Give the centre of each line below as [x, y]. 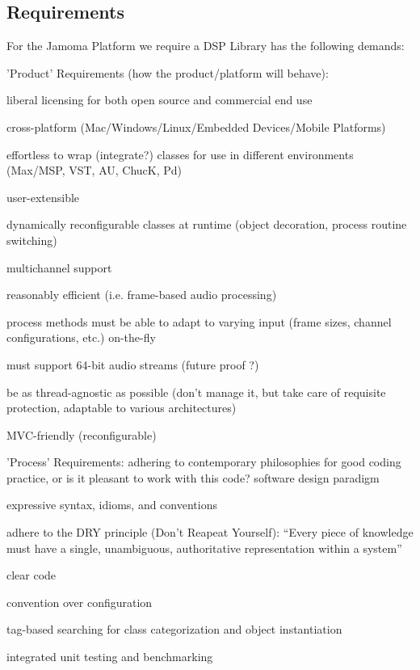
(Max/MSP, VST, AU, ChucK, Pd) [94, 170]
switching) [32, 240]
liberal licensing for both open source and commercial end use [160, 100]
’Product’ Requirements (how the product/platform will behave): [168, 72]
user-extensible [43, 197]
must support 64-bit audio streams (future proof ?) [133, 364]
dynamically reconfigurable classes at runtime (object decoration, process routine [207, 224]
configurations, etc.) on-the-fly [81, 337]
